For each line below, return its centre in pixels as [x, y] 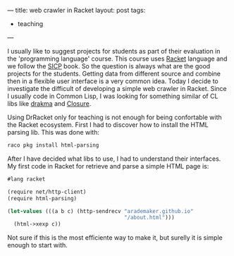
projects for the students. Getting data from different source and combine [114, 74]
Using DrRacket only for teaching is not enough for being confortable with [115, 117]
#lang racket [26, 179]
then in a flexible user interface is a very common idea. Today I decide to [113, 81]
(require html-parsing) [42, 198]
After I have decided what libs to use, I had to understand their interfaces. [114, 159]
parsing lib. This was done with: [54, 132]
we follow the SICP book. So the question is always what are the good [109, 66]
